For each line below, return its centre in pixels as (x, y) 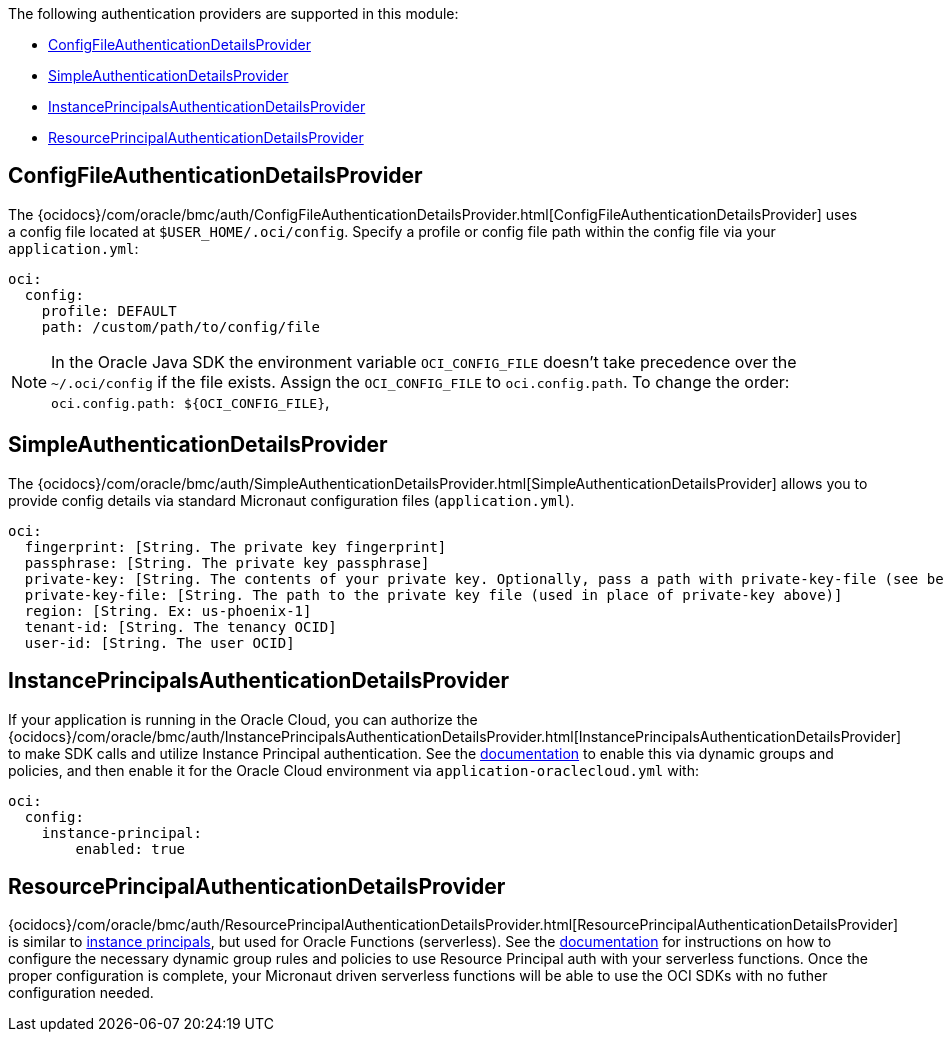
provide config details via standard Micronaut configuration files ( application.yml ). (291, 500)
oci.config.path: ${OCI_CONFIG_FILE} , (190, 401)
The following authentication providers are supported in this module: (233, 13)
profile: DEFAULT (109, 310)
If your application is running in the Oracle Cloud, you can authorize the (243, 719)
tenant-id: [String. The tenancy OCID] (180, 626)
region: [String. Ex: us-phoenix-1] (168, 610)
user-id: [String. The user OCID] (159, 642)
